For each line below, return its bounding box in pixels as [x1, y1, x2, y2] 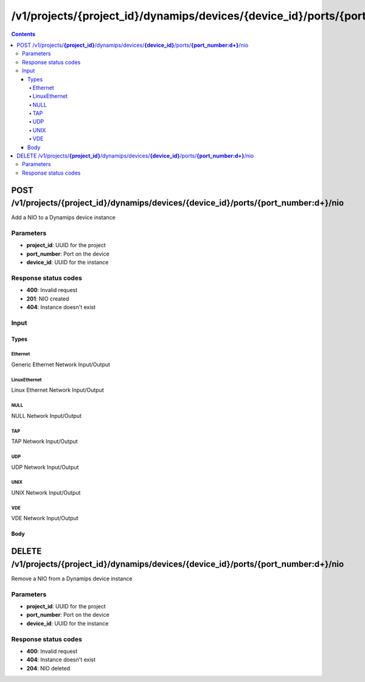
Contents [11, 30, 36, 38]
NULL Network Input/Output [11, 412, 82, 419]
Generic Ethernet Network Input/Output [11, 361, 111, 368]
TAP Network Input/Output [11, 438, 78, 445]
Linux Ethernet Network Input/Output [11, 386, 105, 394]
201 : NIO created [26, 295, 69, 302]
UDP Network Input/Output [11, 463, 79, 471]
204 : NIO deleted [26, 664, 71, 672]
